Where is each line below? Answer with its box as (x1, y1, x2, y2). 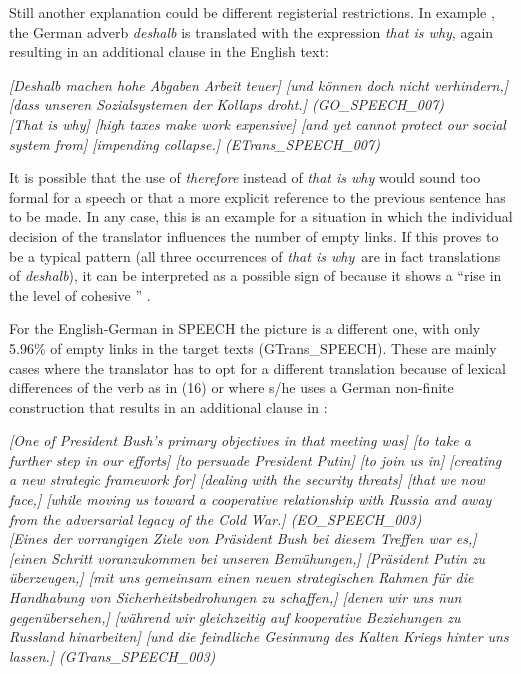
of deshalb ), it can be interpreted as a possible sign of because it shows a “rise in (9, 265, 502, 286)
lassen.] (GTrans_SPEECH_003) (9, 645, 216, 666)
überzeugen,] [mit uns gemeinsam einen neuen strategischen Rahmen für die (9, 567, 474, 588)
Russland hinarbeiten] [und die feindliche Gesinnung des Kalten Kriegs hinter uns (9, 626, 509, 647)
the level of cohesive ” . (9, 284, 151, 305)
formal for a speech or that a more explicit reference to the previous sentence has (9, 186, 506, 207)
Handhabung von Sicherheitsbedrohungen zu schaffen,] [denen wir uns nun (9, 587, 462, 608)
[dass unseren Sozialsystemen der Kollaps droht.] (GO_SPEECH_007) (9, 94, 445, 115)
